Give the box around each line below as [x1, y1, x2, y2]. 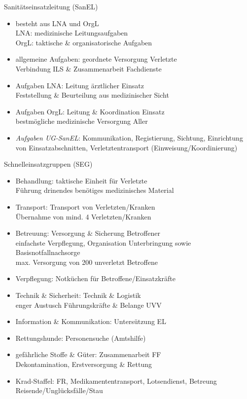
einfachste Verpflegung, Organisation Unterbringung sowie [15, 237, 191, 248]
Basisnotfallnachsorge [15, 247, 80, 257]
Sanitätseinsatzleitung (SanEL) [4, 1, 98, 11]
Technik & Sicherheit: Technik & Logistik [15, 290, 141, 300]
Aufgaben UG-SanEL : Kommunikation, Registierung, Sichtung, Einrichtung [15, 132, 243, 143]
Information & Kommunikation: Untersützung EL [15, 316, 166, 326]
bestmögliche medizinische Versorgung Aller [15, 116, 148, 126]
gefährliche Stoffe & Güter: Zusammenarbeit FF [15, 349, 161, 360]
